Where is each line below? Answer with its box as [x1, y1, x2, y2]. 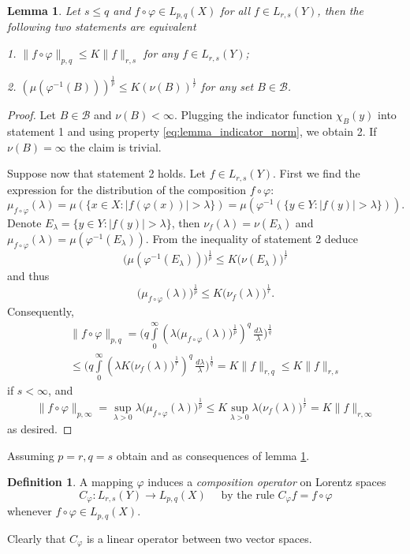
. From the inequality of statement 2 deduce [145, 230, 358, 247]
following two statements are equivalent [7, 18, 196, 35]
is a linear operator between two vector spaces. [86, 530, 312, 546]
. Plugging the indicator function [173, 107, 333, 123]
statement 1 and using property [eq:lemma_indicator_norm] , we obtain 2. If [7, 123, 377, 139]
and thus [7, 268, 50, 284]
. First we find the [273, 165, 360, 182]
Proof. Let [7, 107, 56, 123]
